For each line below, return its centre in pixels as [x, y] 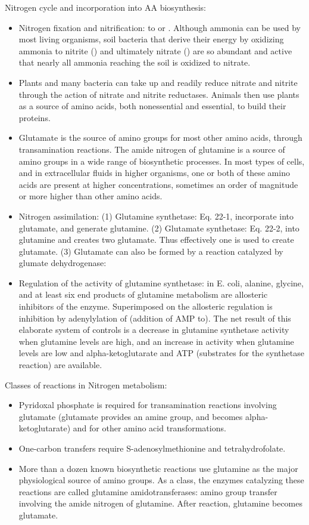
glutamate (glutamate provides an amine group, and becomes [131, 416]
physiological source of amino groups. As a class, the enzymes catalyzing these [161, 480]
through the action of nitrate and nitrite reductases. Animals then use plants [159, 94]
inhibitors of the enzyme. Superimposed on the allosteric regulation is [146, 306]
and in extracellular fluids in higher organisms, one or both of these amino [154, 173]
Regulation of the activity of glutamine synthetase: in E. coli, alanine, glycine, [161, 282]
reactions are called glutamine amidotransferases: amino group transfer [148, 491]
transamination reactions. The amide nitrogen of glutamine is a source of [152, 149]
